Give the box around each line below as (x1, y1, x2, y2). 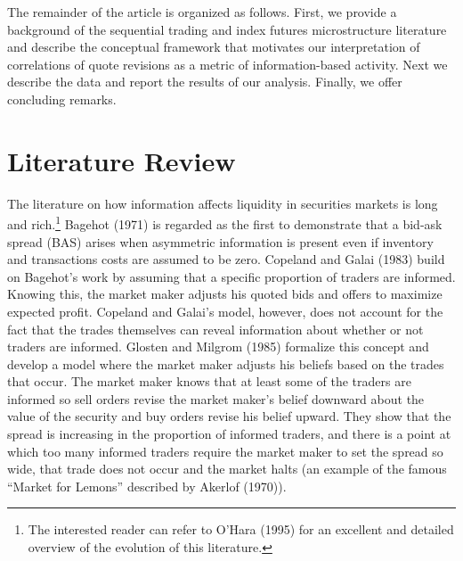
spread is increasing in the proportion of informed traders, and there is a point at (7, 425, 451, 443)
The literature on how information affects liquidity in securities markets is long (7, 194, 438, 212)
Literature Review (7, 142, 236, 178)
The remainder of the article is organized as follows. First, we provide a (7, 3, 397, 21)
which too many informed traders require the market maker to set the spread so (7, 441, 443, 460)
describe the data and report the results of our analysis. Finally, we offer (7, 72, 402, 91)
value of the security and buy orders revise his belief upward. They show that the (7, 407, 451, 425)
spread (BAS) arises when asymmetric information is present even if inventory (7, 232, 434, 251)
